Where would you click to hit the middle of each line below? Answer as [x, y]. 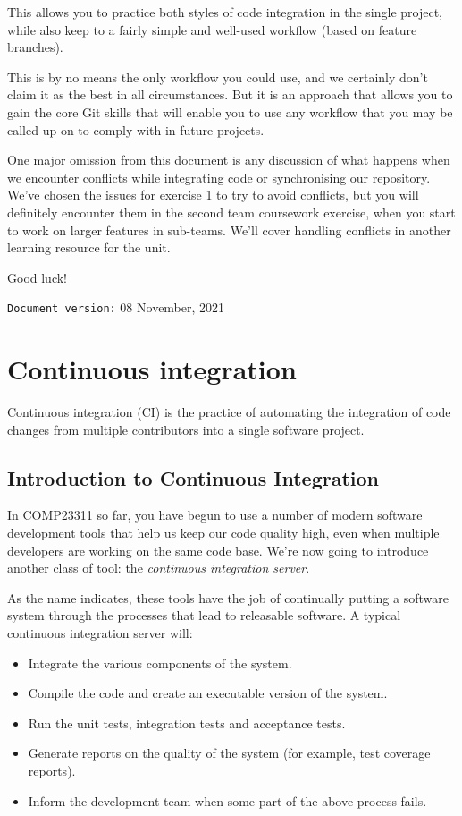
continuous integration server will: [100, 633]
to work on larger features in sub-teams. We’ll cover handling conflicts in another [229, 229]
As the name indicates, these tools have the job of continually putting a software [228, 597]
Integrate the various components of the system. [160, 663]
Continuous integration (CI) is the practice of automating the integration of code [229, 412]
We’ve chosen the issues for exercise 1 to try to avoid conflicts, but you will [213, 195]
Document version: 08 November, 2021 [116, 307]
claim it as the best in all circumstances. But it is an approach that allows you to [230, 94]
